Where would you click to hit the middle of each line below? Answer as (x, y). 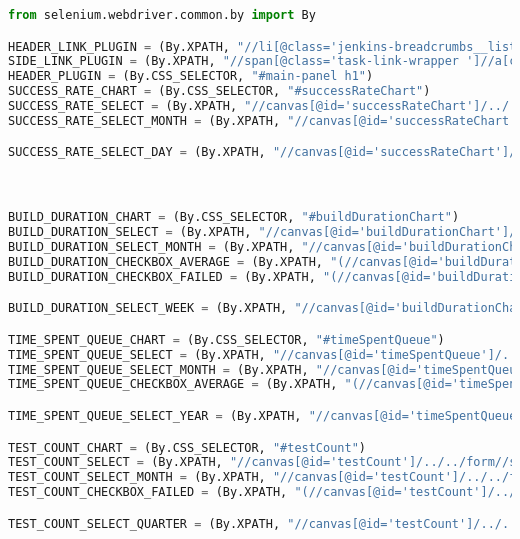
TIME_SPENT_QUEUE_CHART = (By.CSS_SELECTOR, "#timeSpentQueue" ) (226, 339)
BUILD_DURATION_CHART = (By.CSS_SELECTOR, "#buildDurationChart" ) (234, 217)
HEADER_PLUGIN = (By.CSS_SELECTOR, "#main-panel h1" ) (191, 76)
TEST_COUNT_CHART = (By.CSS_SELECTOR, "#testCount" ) (187, 447)
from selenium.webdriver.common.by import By (162, 15)
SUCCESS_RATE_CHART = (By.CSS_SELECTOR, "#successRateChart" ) (219, 91)
